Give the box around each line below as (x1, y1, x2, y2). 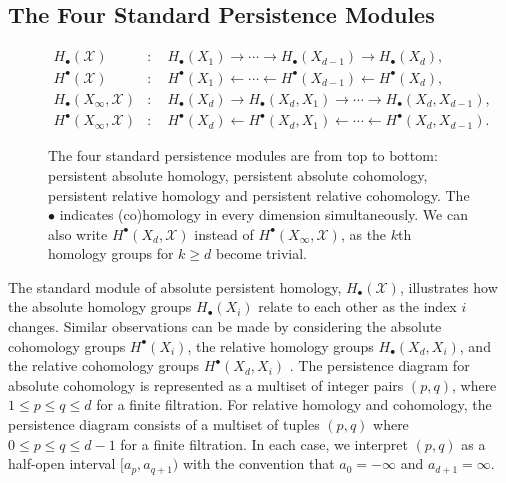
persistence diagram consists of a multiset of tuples (8, 414, 320, 435)
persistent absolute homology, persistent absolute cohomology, (48, 164, 428, 185)
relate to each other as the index (258, 296, 457, 317)
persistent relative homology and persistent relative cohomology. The (48, 184, 470, 205)
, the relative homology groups (187, 335, 374, 356)
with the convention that (182, 453, 335, 474)
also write (48, 223, 108, 244)
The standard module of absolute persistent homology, (8, 276, 342, 297)
